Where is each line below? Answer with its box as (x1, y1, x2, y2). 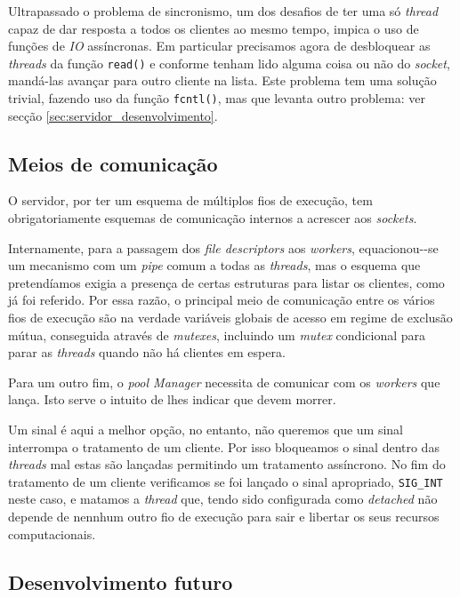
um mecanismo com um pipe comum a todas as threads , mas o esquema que (8, 256, 421, 275)
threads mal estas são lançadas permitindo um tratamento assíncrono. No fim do (8, 455, 446, 474)
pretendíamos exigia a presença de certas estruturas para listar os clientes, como (8, 273, 445, 291)
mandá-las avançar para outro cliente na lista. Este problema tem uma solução (8, 71, 437, 90)
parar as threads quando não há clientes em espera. (8, 343, 286, 362)
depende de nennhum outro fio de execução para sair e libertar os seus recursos (8, 507, 440, 526)
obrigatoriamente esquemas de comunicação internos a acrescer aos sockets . (8, 209, 417, 227)
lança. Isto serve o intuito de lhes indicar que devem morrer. (8, 390, 336, 409)
